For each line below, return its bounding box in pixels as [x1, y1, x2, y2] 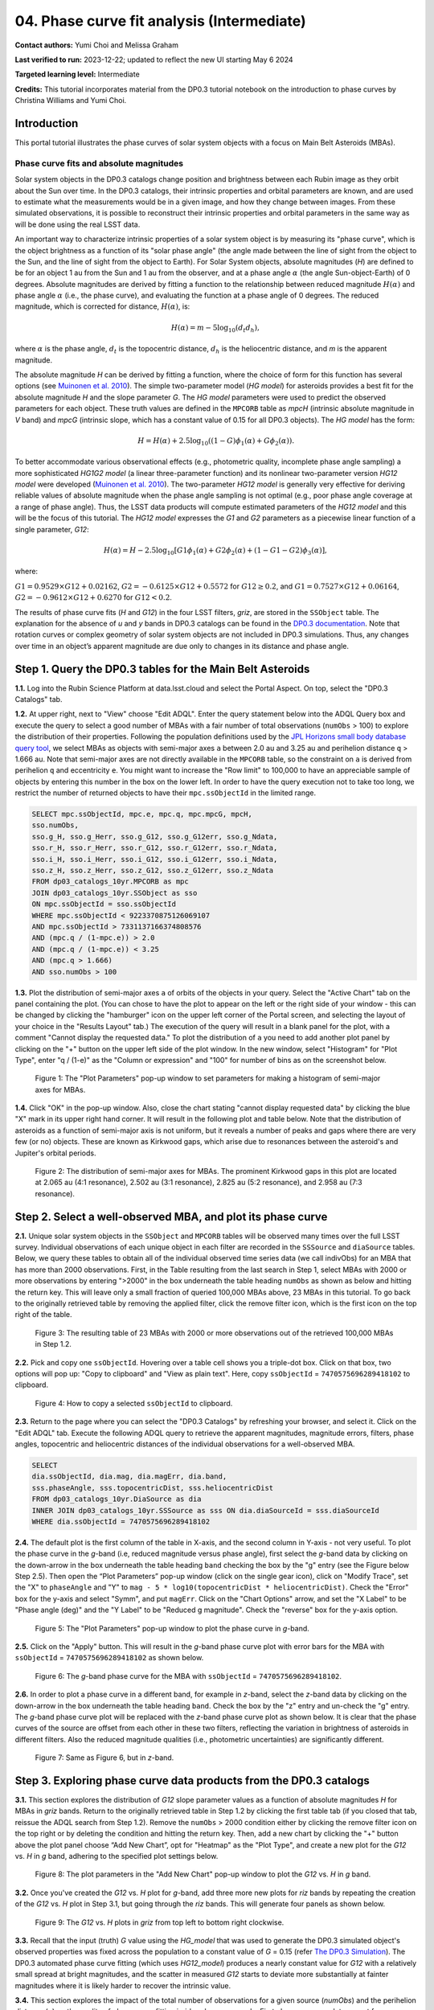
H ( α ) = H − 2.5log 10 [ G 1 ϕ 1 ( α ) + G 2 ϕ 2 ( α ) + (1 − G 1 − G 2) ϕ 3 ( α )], [103, 545, 327, 556]
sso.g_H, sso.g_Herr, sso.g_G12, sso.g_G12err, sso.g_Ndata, [31, 832, 278, 841]
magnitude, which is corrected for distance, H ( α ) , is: [14, 301, 190, 311]
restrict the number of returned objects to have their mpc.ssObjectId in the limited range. [14, 788, 317, 798]
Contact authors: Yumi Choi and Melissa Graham [14, 40, 178, 50]
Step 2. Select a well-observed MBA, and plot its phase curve [14, 1210, 328, 1224]
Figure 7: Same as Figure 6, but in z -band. [35, 1753, 174, 1762]
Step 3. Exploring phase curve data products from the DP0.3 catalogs [14, 1774, 370, 1787]
